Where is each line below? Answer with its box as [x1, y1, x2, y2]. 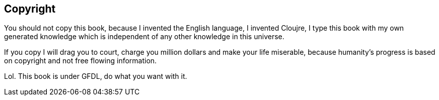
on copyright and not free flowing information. [4, 56, 157, 65]
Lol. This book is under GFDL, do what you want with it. [4, 72, 187, 81]
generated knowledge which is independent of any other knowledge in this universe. [4, 32, 284, 41]
